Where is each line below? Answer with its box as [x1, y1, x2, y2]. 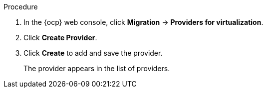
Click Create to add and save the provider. [23, 49, 163, 57]
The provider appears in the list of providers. [23, 64, 170, 73]
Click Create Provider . [23, 33, 97, 42]
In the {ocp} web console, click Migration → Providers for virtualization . [23, 18, 264, 26]
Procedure [3, 2, 38, 11]
